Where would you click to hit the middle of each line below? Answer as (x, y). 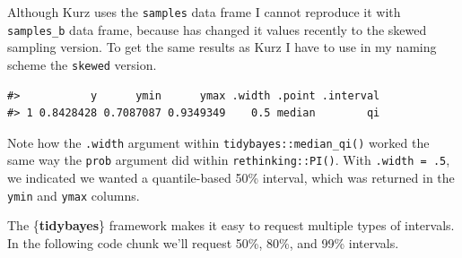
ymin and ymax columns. (74, 195)
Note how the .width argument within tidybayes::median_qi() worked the (218, 142)
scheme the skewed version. (82, 64)
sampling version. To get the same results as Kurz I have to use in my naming (222, 47)
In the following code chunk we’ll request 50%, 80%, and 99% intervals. (203, 242)
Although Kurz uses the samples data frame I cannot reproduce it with (204, 12)
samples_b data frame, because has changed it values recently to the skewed (217, 29)
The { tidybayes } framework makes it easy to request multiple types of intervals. (231, 225)
